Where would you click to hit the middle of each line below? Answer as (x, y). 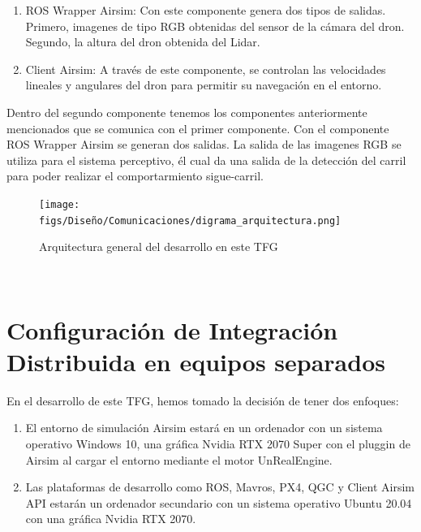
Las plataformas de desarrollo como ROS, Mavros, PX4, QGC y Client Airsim (220, 487)
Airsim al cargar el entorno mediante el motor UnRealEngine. (179, 459)
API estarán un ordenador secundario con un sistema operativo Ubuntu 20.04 (219, 502)
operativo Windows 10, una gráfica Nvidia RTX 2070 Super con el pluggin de (218, 443)
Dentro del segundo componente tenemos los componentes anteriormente (187, 112)
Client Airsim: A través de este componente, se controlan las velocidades (206, 69)
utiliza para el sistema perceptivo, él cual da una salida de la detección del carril (206, 160)
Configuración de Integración (172, 329)
